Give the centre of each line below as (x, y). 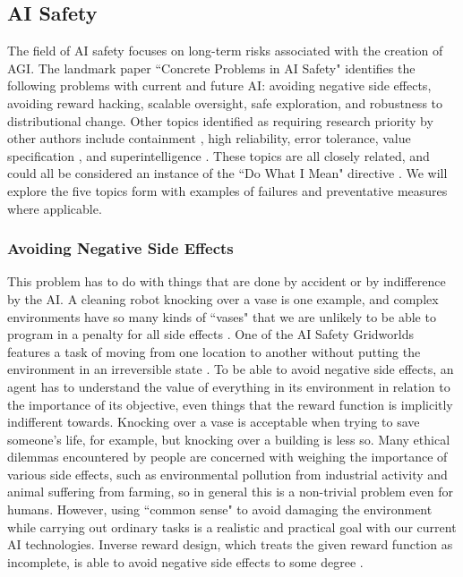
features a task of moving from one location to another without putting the (214, 351)
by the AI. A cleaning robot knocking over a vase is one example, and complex (223, 298)
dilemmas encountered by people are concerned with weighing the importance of (227, 457)
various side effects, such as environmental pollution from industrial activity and (227, 474)
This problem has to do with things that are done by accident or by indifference (227, 281)
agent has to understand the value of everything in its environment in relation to (229, 386)
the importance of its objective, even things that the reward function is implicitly (230, 404)
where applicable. (55, 208)
